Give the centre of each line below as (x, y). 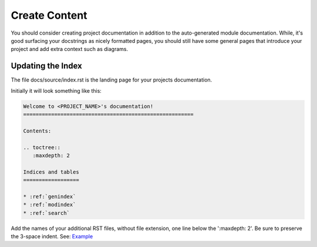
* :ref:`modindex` (50, 205)
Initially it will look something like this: (56, 90)
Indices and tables (51, 172)
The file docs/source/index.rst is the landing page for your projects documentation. (112, 80)
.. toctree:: (42, 147)
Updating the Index (46, 66)
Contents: (37, 131)
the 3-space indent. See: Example (52, 236)
